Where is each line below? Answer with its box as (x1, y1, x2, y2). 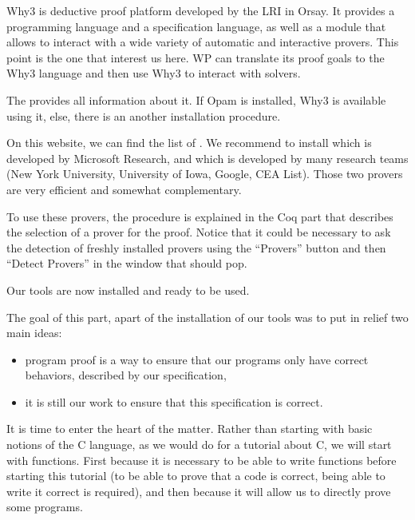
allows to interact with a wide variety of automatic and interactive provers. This (6, 34, 399, 50)
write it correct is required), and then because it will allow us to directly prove (6, 482, 391, 499)
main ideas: (6, 324, 62, 341)
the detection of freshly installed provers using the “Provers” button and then (6, 239, 386, 256)
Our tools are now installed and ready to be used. (6, 281, 250, 298)
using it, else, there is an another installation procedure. (6, 107, 281, 124)
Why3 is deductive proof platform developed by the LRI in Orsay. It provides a (6, 2, 395, 18)
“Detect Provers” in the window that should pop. (6, 255, 247, 272)
